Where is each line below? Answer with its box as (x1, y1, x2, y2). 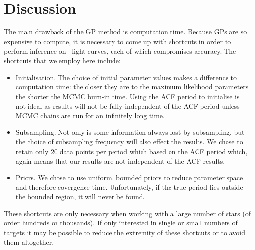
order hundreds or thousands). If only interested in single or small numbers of (4, 218, 238, 228)
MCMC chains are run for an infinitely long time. (15, 110, 165, 120)
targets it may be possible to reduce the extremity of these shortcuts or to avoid (4, 227, 245, 237)
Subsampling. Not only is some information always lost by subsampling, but (15, 127, 245, 137)
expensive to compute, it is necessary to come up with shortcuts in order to (4, 36, 231, 46)
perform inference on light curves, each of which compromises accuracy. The (4, 46, 236, 56)
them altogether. (4, 237, 54, 247)
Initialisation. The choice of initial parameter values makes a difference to (15, 72, 237, 82)
